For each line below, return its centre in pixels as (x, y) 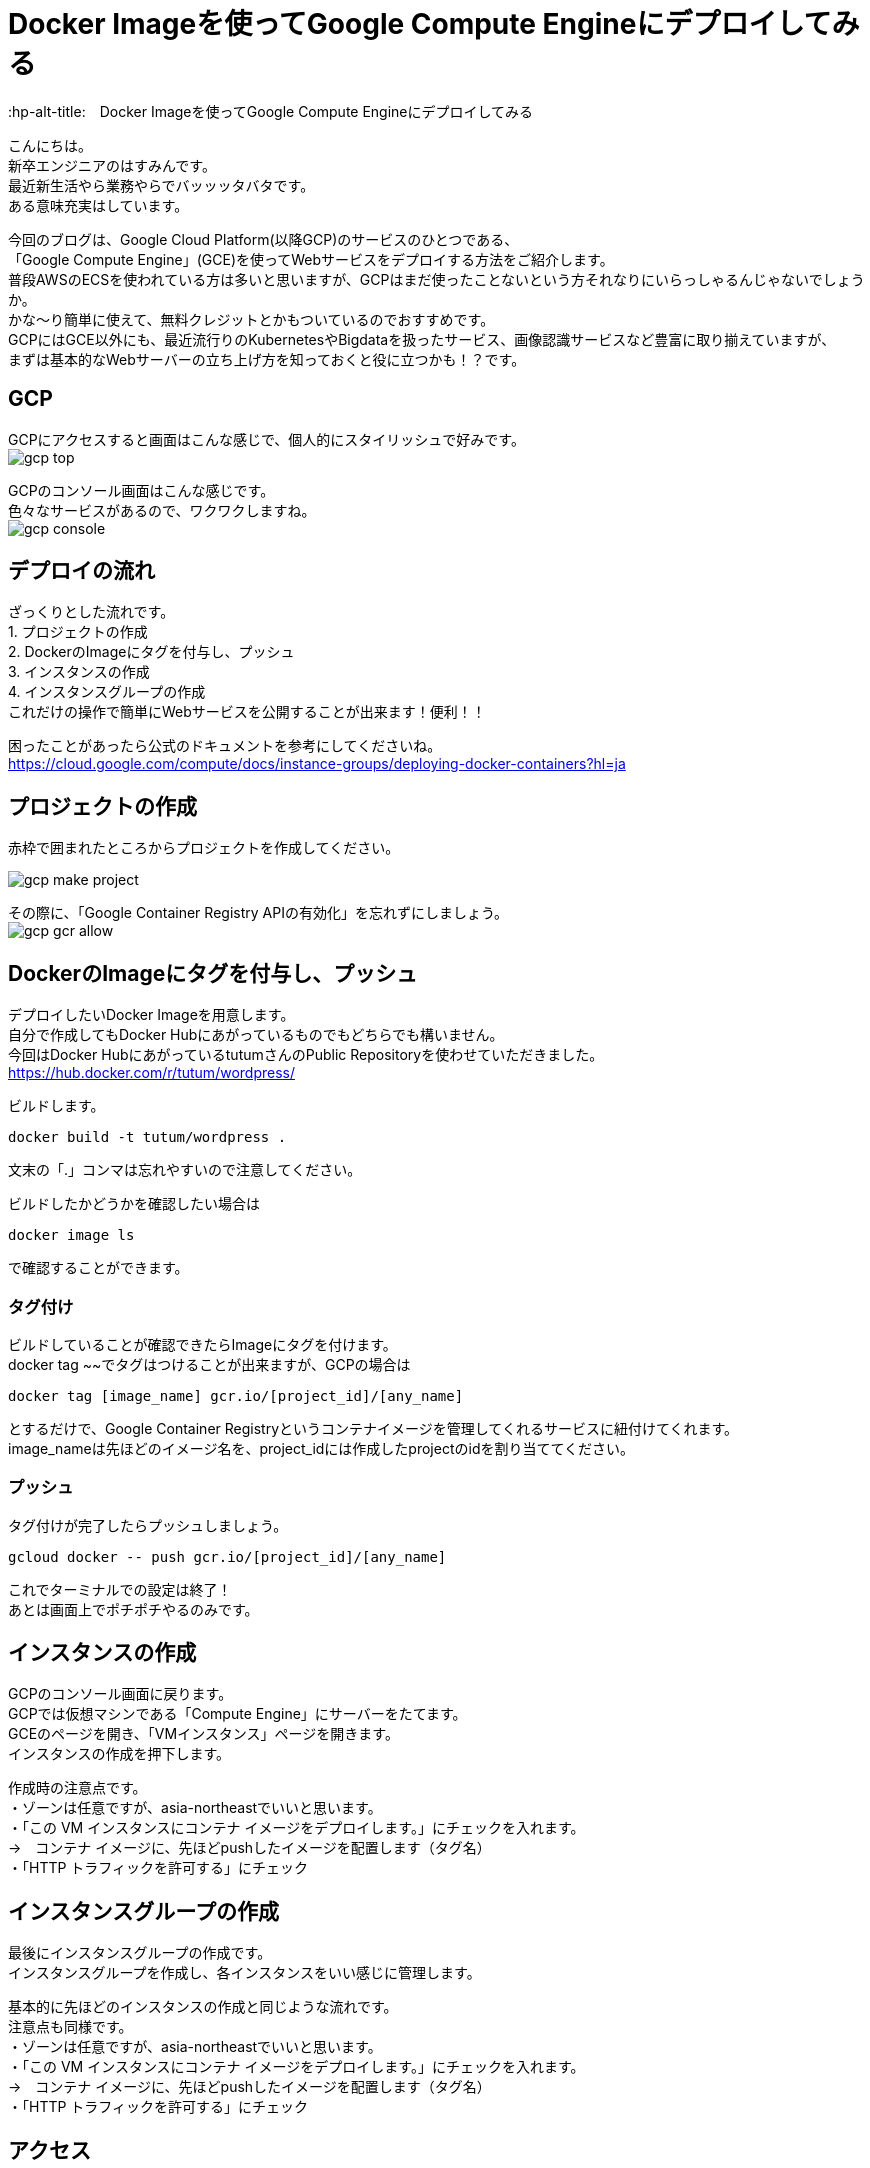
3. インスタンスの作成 (79, 672)
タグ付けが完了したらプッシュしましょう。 (148, 1525)
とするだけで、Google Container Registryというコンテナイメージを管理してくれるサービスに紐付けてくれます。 (373, 1428)
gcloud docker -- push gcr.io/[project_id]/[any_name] (227, 1556)
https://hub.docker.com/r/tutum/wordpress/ (151, 1073)
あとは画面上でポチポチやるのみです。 (133, 1609)
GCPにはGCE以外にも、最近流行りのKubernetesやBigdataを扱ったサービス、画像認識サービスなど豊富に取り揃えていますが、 (422, 339)
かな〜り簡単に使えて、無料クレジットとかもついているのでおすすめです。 (251, 319)
